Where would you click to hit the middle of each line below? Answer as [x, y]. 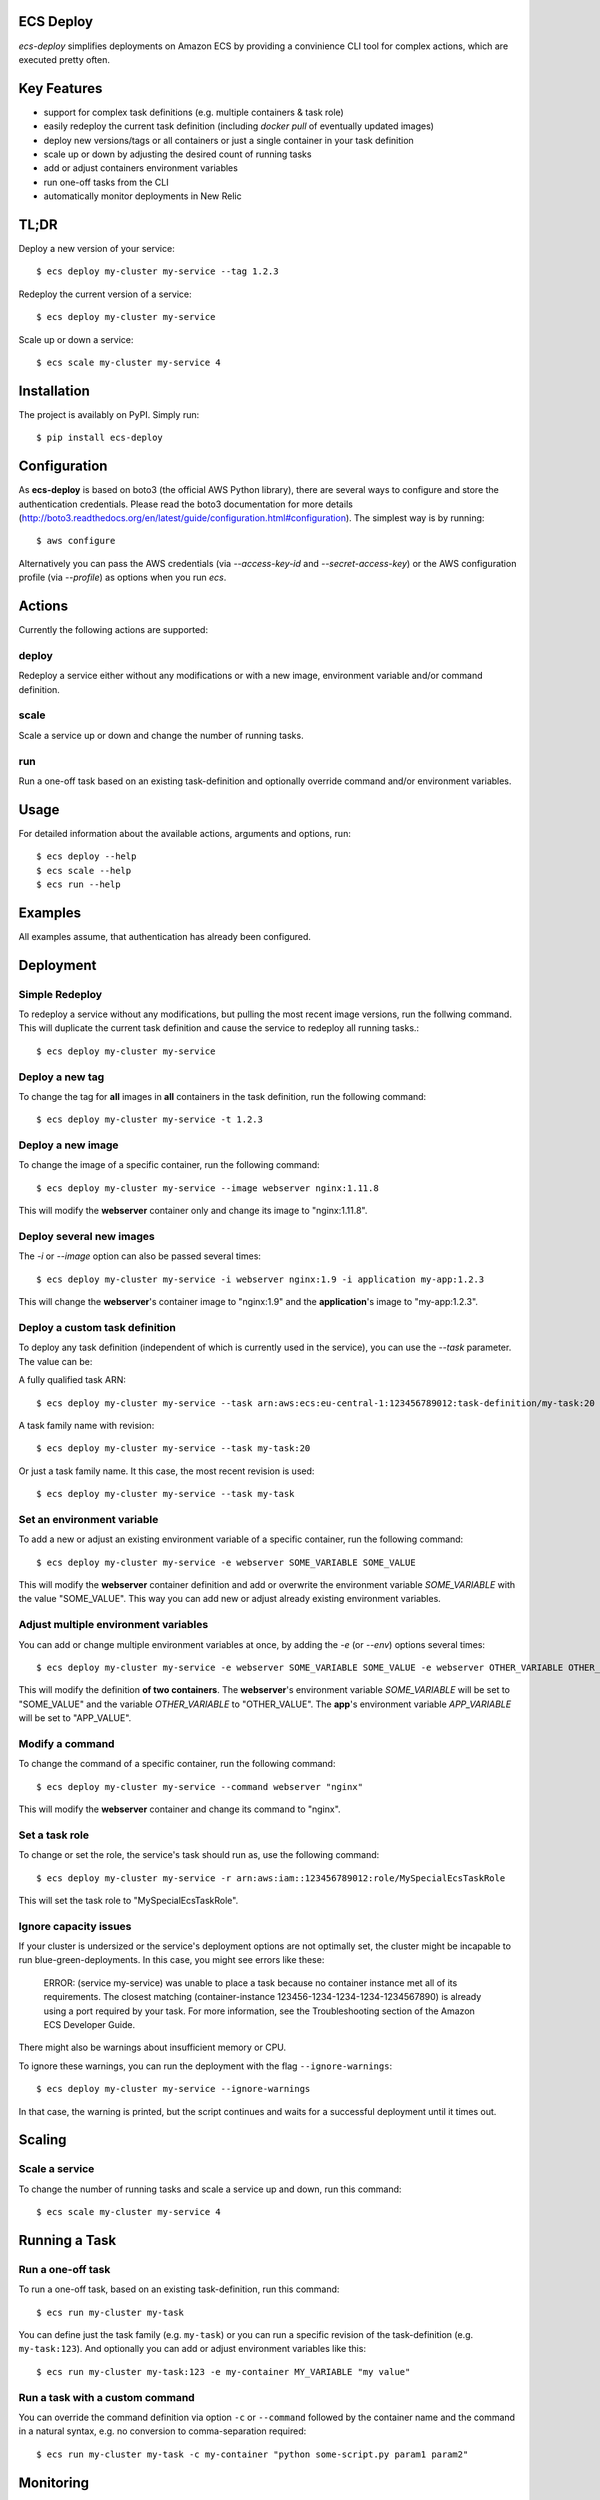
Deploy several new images [86, 1237]
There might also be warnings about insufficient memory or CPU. [152, 2047]
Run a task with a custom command [106, 2397]
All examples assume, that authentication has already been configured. [165, 936]
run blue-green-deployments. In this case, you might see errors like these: [171, 1960]
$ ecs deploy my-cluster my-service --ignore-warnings [173, 2089]
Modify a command [66, 1743]
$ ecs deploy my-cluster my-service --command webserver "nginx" [200, 1786]
